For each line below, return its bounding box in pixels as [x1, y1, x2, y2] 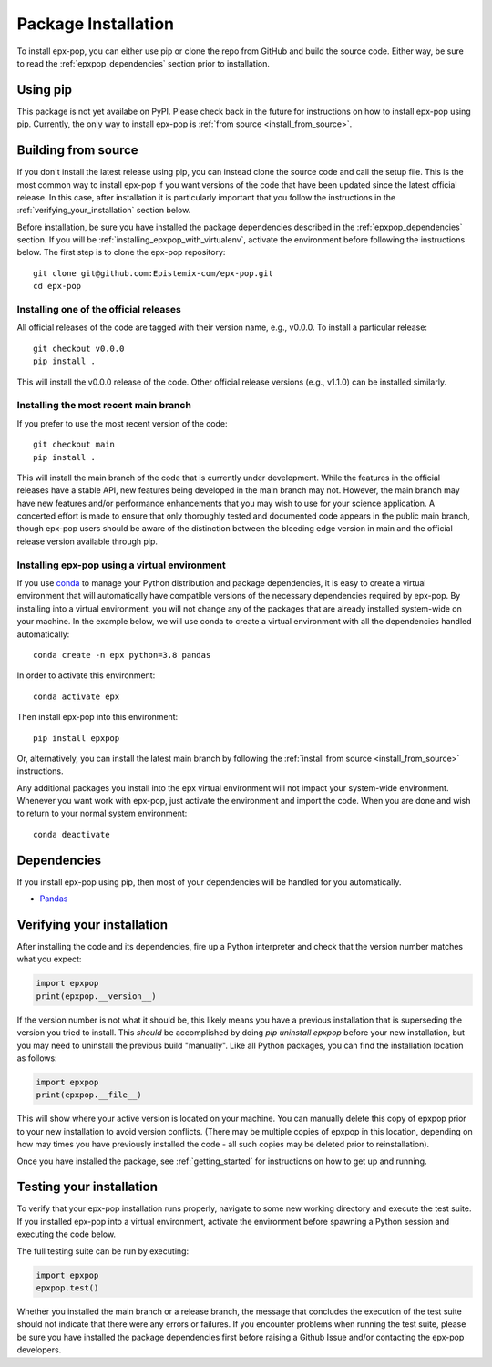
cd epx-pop [33, 281, 82, 292]
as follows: [16, 1053, 58, 1064]
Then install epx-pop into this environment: [16, 712, 179, 723]
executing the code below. [16, 1228, 117, 1239]
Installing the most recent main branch [16, 399, 191, 412]
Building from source [16, 142, 138, 159]
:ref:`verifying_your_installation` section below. [16, 205, 191, 216]
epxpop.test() [36, 1282, 99, 1293]
